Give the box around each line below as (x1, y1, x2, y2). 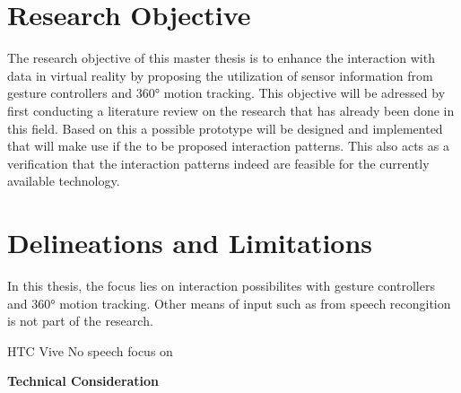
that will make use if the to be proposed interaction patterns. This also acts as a (7, 136, 449, 155)
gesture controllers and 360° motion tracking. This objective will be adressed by (7, 83, 446, 102)
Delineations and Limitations (7, 224, 373, 261)
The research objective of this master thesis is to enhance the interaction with (7, 48, 435, 67)
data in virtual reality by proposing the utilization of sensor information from (7, 65, 433, 84)
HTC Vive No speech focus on (7, 341, 173, 360)
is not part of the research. (7, 311, 153, 330)
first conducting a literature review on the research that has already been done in (7, 100, 455, 119)
